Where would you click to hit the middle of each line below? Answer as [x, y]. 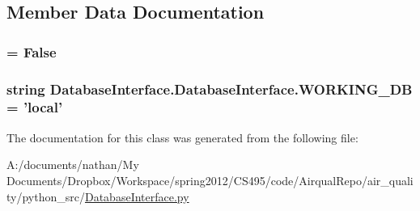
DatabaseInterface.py [137, 196]
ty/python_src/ [46, 196]
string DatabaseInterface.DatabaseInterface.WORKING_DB [210, 89]
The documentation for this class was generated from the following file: [182, 137]
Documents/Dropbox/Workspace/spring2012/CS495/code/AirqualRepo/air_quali [210, 180]
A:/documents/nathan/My [73, 165]
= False [32, 51]
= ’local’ [35, 107]
